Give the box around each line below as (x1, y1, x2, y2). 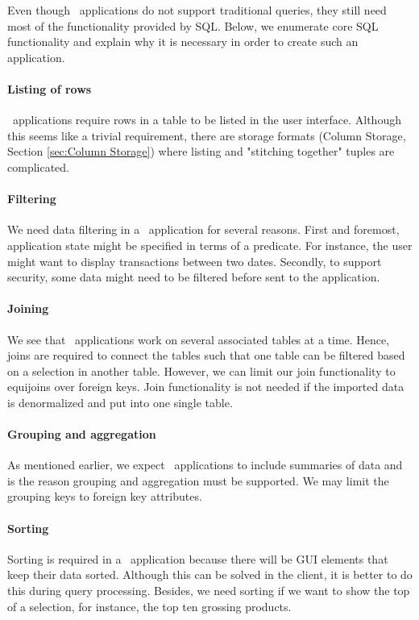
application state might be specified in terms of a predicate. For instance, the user (7, 236, 413, 253)
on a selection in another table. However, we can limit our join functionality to (7, 362, 396, 379)
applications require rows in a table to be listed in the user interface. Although (12, 111, 401, 128)
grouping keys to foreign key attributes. (7, 488, 202, 505)
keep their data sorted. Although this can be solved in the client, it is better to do (7, 566, 413, 583)
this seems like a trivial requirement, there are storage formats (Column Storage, (7, 127, 406, 144)
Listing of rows (7, 80, 92, 97)
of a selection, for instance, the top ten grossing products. (7, 597, 292, 614)
